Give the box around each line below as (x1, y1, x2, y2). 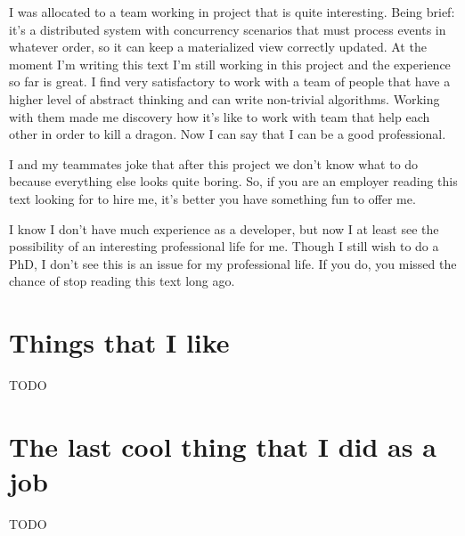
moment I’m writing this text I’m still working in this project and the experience (9, 54, 451, 73)
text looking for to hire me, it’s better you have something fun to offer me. (9, 189, 416, 207)
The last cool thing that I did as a (9, 427, 436, 464)
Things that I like (9, 324, 230, 361)
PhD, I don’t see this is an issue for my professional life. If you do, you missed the (9, 254, 457, 272)
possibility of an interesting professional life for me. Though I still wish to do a (9, 237, 439, 256)
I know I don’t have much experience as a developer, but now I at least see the (9, 219, 439, 238)
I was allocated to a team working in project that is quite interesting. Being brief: (9, 3, 455, 20)
